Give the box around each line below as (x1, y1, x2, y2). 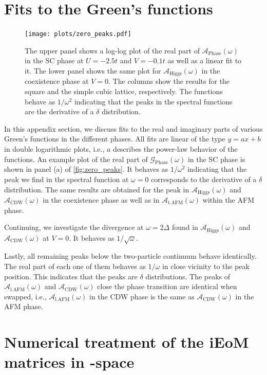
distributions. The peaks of (145, 271, 231, 281)
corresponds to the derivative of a (151, 173, 257, 184)
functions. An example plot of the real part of (4, 153, 148, 164)
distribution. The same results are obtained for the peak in (4, 184, 189, 194)
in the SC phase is (187, 153, 245, 164)
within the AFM (202, 194, 254, 205)
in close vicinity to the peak (162, 261, 250, 272)
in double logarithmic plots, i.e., (4, 143, 105, 154)
